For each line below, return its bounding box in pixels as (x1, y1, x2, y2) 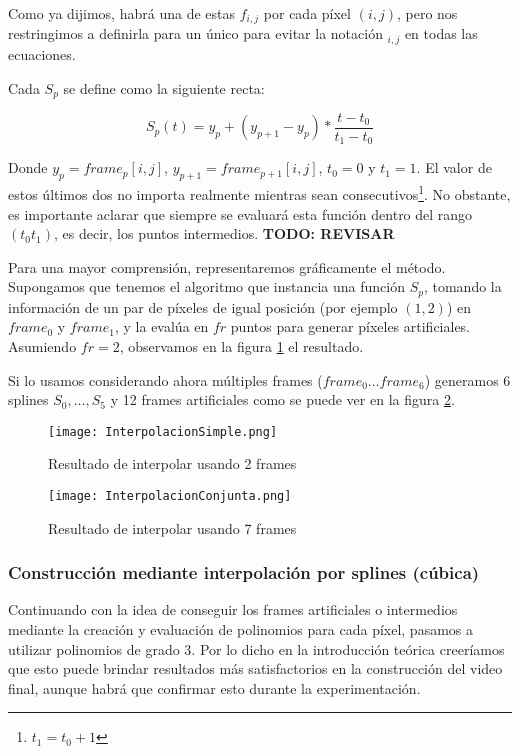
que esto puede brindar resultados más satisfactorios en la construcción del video (8, 658, 503, 679)
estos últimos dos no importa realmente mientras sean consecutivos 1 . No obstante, (8, 181, 511, 204)
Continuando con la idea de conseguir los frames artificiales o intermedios (8, 599, 458, 620)
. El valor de (416, 157, 492, 178)
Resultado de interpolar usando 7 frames (48, 517, 297, 538)
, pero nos (396, 3, 458, 23)
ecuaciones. (8, 43, 76, 64)
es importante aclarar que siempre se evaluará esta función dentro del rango (8, 203, 473, 224)
